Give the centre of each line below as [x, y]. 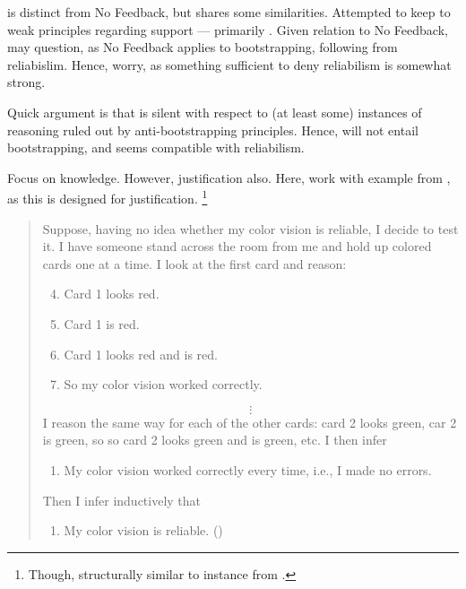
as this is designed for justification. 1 [108, 197]
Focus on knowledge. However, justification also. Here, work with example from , [229, 177]
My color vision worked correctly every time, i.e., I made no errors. [248, 469]
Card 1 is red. [102, 323]
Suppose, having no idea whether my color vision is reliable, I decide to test [250, 228]
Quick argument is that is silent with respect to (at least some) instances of [215, 112]
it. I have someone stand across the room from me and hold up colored [237, 246]
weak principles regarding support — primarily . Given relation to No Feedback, [228, 29]
